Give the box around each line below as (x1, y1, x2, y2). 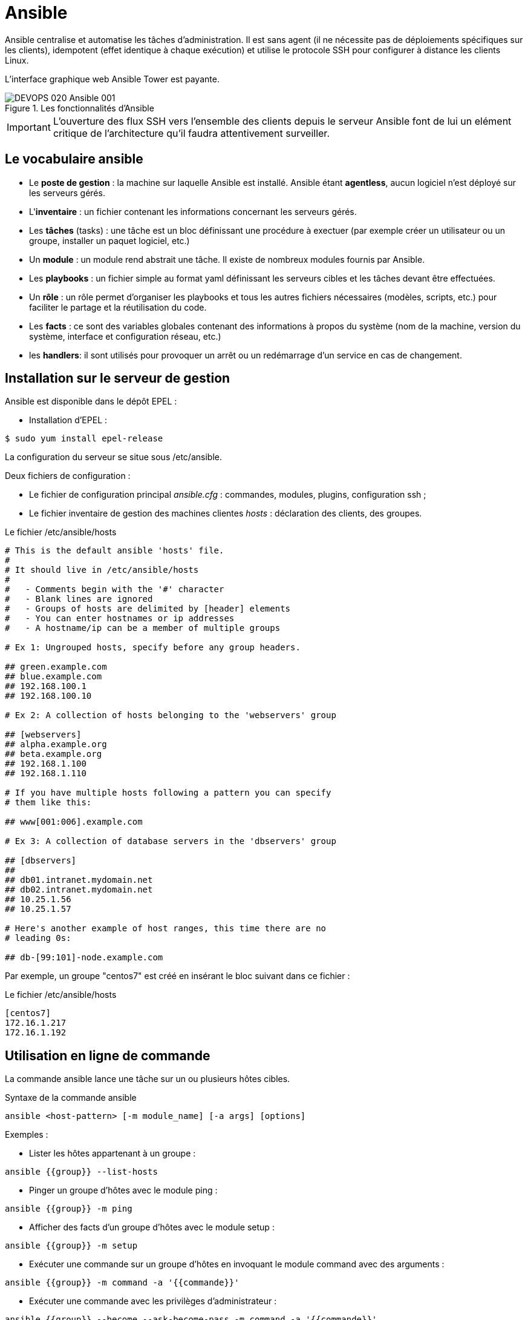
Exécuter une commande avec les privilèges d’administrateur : (29, 1296, 277, 1307)
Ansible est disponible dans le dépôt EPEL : (5, 396, 177, 407)
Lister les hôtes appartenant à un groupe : (29, 1148, 196, 1159)
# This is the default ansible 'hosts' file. (5, 546, 224, 556)
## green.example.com (5, 662, 107, 672)
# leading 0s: (5, 933, 71, 943)
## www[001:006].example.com (5, 817, 143, 827)
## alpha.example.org (5, 739, 107, 750)
